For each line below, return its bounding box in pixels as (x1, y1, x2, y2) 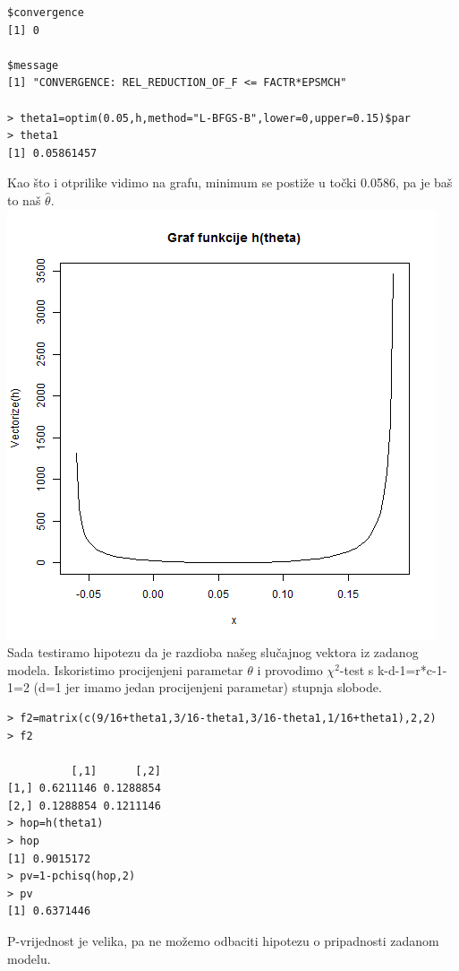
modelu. (7, 949, 51, 967)
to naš (7, 190, 41, 209)
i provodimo (257, 660, 323, 679)
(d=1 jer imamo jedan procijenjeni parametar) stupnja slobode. (33, 678, 382, 697)
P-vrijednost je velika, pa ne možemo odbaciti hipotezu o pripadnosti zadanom (7, 932, 439, 950)
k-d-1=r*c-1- (377, 660, 447, 679)
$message (7, 58, 59, 72)
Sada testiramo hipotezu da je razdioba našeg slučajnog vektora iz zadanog (7, 643, 419, 662)
